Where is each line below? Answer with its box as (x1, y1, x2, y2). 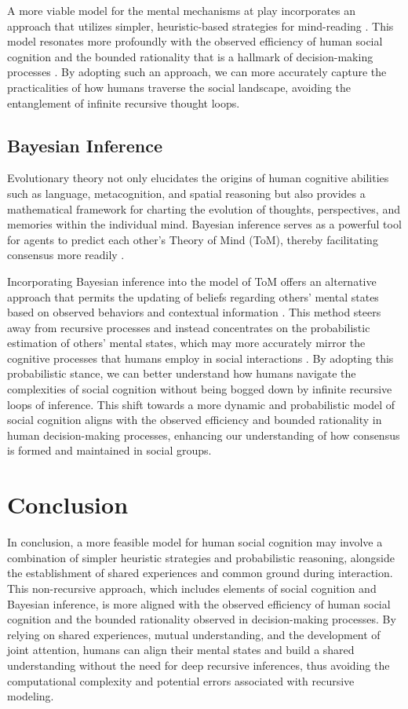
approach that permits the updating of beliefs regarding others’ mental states (7, 288, 379, 305)
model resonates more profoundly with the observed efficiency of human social (7, 33, 383, 49)
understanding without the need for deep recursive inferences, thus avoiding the (7, 656, 390, 673)
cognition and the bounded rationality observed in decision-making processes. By (7, 611, 396, 627)
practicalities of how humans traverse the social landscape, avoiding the (7, 79, 351, 95)
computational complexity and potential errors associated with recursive (7, 672, 355, 689)
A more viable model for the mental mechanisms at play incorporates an (7, 2, 356, 18)
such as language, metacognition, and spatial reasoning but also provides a (7, 185, 366, 201)
